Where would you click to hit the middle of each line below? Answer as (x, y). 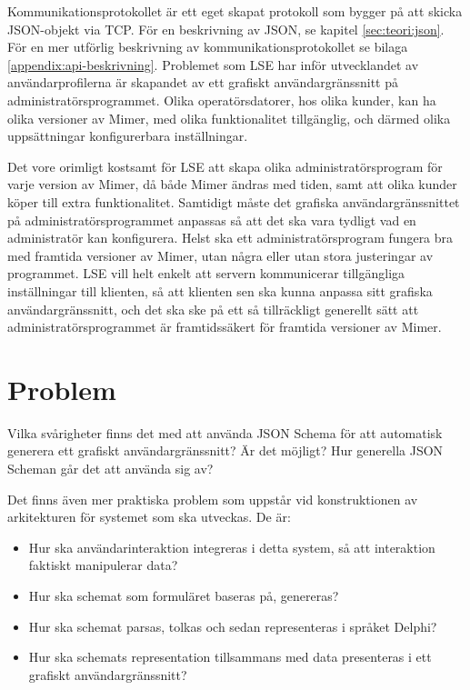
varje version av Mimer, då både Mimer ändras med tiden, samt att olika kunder (232, 184)
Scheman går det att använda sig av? (110, 468)
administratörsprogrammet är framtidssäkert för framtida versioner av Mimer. (225, 327)
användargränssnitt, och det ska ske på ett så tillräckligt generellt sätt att (213, 309)
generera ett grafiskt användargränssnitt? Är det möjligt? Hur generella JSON (225, 450)
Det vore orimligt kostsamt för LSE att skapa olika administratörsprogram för (225, 166)
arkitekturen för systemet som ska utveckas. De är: (149, 517)
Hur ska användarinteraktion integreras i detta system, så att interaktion (232, 547)
